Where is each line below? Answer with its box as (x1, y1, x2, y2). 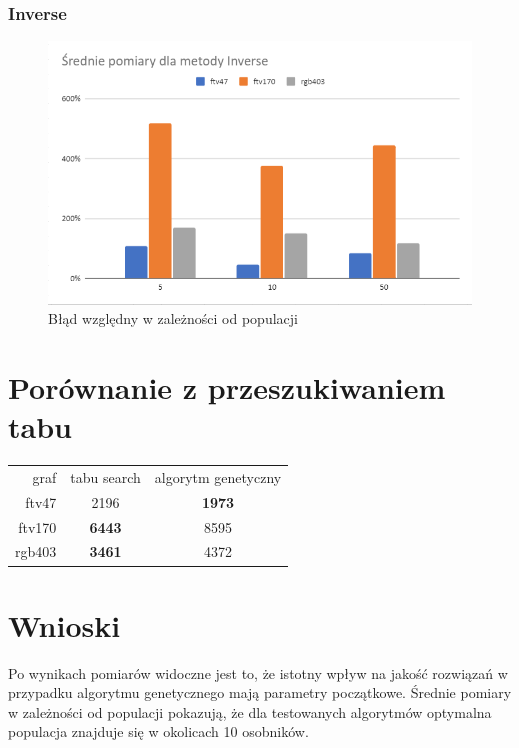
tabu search (70, 466, 141, 487)
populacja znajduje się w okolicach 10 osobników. (8, 721, 309, 742)
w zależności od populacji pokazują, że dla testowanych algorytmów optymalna (8, 701, 492, 722)
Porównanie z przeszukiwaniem (8, 367, 446, 408)
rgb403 (15, 541, 57, 562)
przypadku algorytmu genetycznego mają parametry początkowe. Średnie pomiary (8, 682, 512, 703)
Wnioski (8, 604, 121, 645)
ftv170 (18, 516, 57, 537)
